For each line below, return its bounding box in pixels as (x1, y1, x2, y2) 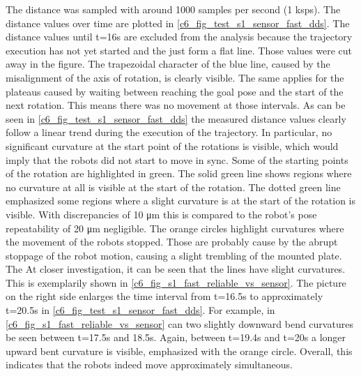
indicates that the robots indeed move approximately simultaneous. (6, 357, 293, 372)
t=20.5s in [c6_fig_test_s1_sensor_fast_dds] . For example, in (6, 303, 275, 317)
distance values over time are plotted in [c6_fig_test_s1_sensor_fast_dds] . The (6, 15, 350, 30)
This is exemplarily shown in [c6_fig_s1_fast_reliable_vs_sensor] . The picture (6, 275, 346, 289)
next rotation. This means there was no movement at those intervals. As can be (6, 98, 346, 112)
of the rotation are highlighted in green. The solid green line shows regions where (6, 166, 352, 181)
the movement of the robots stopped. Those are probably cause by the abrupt (6, 234, 338, 249)
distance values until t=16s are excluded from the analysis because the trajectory (6, 29, 353, 44)
